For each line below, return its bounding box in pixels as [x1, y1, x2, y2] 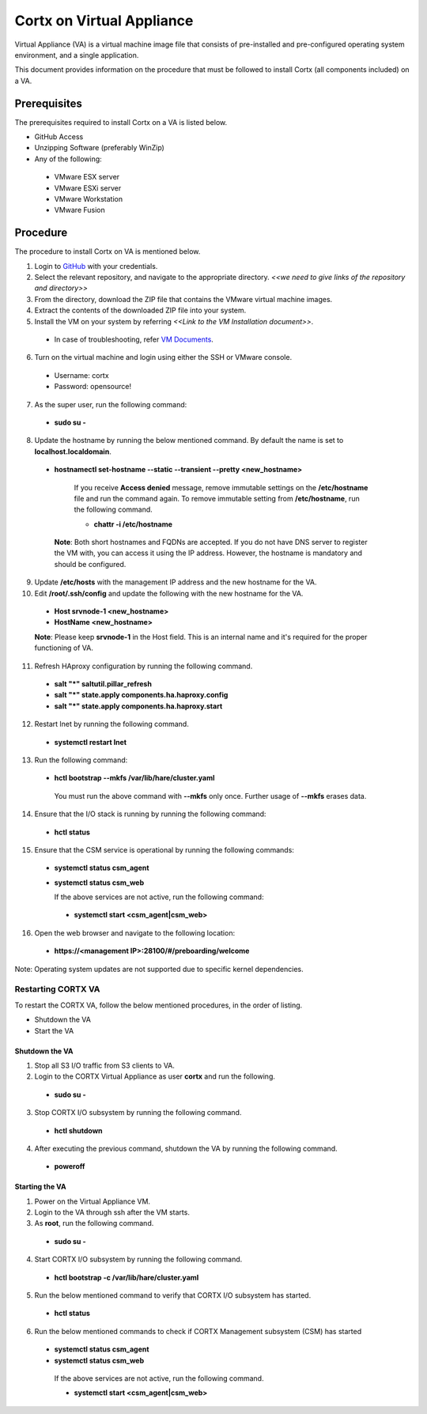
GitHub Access [34, 132, 84, 142]
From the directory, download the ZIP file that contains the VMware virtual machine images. [34, 294, 333, 304]
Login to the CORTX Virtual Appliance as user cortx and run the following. [34, 1072, 276, 1081]
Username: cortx [54, 370, 110, 380]
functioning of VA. [34, 643, 94, 652]
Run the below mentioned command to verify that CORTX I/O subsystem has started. [34, 1291, 312, 1300]
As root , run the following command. [34, 1219, 154, 1228]
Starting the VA [14, 1182, 66, 1192]
